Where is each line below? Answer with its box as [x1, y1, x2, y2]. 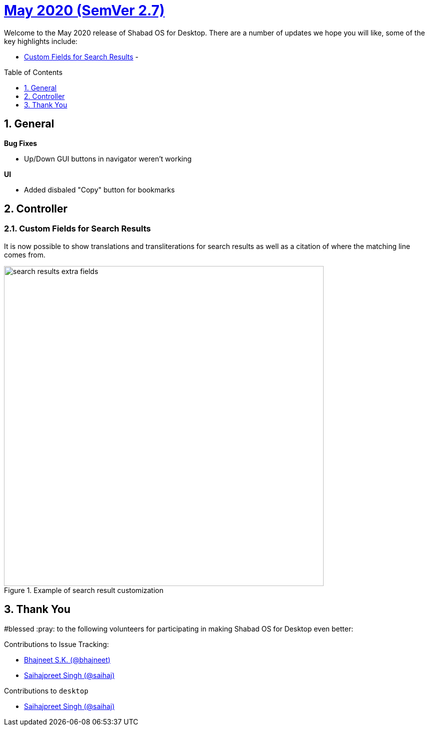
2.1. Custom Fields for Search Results [4, 223, 151, 234]
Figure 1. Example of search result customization [4, 585, 164, 594]
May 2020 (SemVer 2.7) [4, 2, 165, 19]
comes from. [4, 250, 46, 259]
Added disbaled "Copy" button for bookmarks [24, 185, 175, 194]
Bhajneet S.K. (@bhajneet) [24, 655, 111, 664]
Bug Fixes [4, 138, 37, 147]
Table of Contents [4, 67, 63, 76]
